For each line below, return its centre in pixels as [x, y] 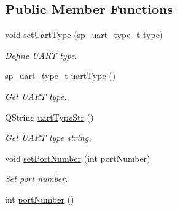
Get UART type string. [48, 137]
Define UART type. [41, 55]
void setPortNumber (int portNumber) [78, 158]
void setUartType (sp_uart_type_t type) [84, 35]
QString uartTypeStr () [49, 117]
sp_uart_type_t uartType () [60, 76]
